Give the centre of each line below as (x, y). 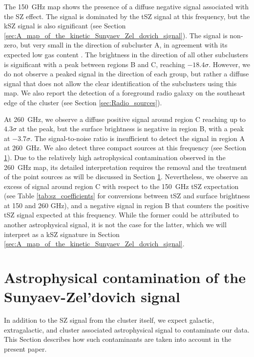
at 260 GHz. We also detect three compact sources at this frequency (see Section (125, 148)
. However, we (229, 64)
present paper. (25, 348)
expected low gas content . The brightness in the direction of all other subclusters (126, 54)
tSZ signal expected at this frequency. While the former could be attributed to (121, 215)
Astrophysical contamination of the (125, 277)
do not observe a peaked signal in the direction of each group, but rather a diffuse (127, 74)
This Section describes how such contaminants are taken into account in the (118, 339)
